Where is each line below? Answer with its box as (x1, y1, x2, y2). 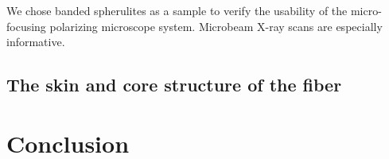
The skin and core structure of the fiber (6, 72, 342, 97)
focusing (6, 17, 46, 34)
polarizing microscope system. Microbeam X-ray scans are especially (49, 17, 383, 34)
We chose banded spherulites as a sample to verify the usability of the (6, 2, 348, 18)
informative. (6, 33, 65, 50)
